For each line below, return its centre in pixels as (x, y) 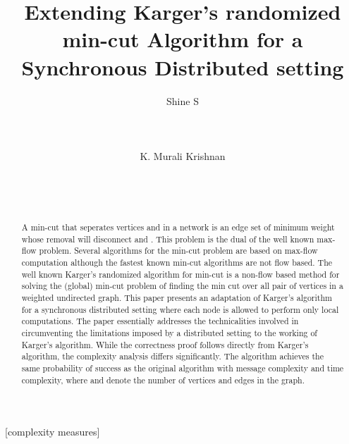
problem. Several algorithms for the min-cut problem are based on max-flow (178, 251)
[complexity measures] (53, 432)
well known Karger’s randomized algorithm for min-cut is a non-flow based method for (180, 274)
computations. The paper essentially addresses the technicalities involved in (160, 321)
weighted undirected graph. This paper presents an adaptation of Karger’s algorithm (177, 297)
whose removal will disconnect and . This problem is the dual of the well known (168, 239)
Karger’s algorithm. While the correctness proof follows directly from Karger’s (165, 344)
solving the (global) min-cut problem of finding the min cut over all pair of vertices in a (182, 286)
